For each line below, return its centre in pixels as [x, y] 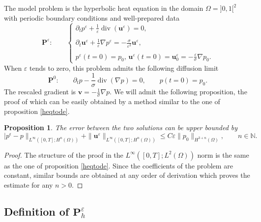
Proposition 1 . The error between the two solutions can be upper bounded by [121, 127]
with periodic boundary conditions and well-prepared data [92, 17]
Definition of [37, 211]
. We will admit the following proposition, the [178, 92]
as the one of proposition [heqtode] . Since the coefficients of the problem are [118, 165]
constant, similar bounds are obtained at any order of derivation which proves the [127, 175]
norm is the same [223, 154]
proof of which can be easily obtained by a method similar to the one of [112, 101]
